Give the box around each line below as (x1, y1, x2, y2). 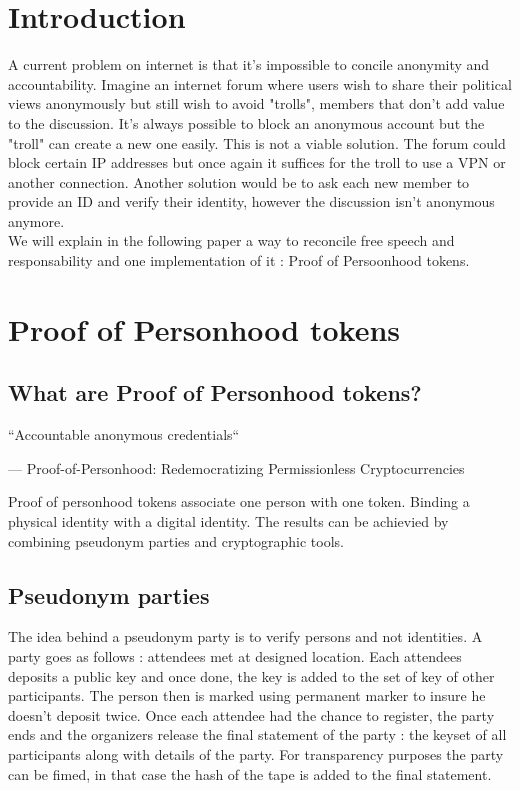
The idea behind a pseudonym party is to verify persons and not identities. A (8, 626, 483, 647)
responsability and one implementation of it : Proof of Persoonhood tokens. (8, 250, 470, 271)
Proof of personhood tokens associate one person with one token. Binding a (8, 491, 470, 512)
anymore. (8, 210, 65, 231)
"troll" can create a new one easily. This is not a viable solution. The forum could (8, 132, 506, 153)
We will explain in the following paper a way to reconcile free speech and (8, 230, 455, 251)
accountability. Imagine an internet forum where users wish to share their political (8, 73, 512, 94)
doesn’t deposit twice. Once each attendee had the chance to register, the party (8, 704, 495, 725)
